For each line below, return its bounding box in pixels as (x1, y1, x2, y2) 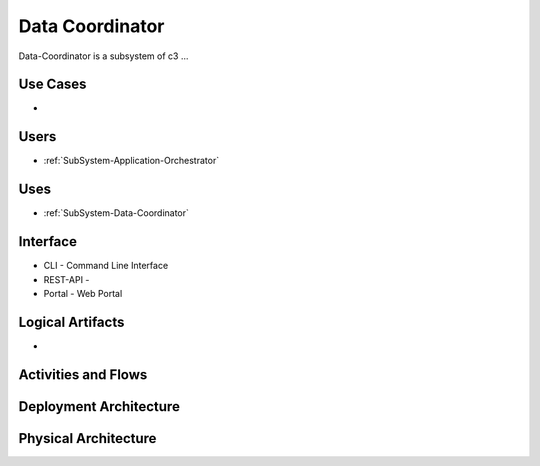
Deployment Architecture (18, 398, 180, 415)
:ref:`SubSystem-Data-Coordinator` (43, 207, 190, 219)
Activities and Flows (18, 366, 148, 383)
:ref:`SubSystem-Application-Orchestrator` (43, 155, 220, 167)
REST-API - (43, 273, 90, 285)
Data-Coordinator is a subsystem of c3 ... (18, 50, 189, 62)
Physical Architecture (18, 430, 157, 447)
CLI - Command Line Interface (43, 260, 169, 272)
